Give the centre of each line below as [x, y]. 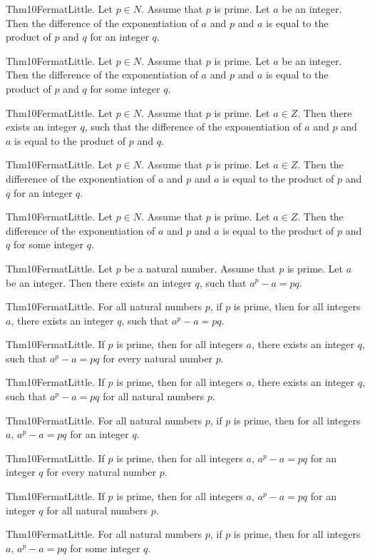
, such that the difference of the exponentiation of [193, 127]
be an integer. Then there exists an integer [99, 282]
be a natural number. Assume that [200, 268]
